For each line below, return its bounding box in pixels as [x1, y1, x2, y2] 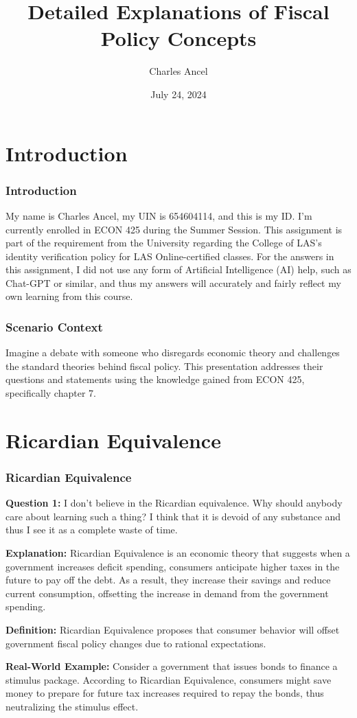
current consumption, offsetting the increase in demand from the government [5, 586, 329, 600]
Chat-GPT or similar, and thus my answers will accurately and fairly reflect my [5, 275, 341, 290]
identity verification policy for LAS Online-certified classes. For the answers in [5, 248, 334, 263]
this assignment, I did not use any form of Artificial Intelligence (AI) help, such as [5, 262, 352, 277]
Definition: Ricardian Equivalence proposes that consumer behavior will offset [5, 623, 340, 636]
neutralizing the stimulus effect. [5, 699, 139, 713]
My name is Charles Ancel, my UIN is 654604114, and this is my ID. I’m [5, 208, 312, 222]
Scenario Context [5, 318, 103, 335]
